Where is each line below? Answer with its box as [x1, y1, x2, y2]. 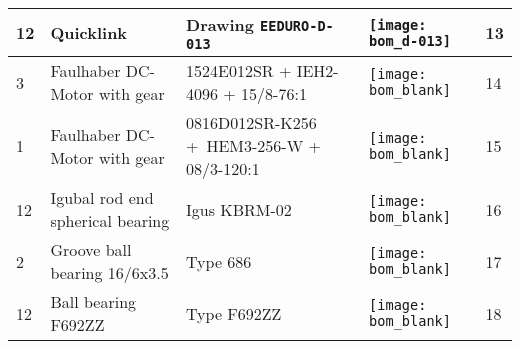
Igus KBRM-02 [186, 197, 292, 221]
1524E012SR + [186, 59, 292, 82]
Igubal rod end [50, 186, 154, 209]
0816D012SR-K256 [186, 111, 317, 134]
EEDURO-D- [260, 18, 334, 34]
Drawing [186, 13, 254, 36]
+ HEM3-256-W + [186, 134, 321, 157]
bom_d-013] [369, 32, 451, 49]
